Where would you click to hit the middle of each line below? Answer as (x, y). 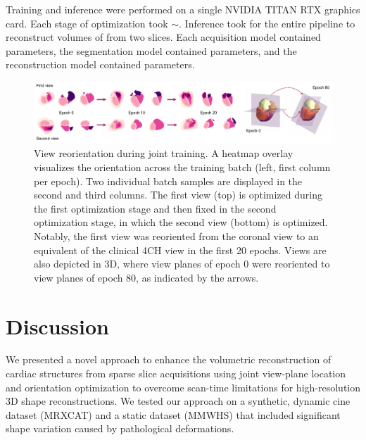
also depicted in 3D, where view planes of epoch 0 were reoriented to (182, 264)
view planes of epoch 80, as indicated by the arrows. (146, 277)
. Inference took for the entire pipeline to (267, 23)
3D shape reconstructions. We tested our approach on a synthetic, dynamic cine (178, 401)
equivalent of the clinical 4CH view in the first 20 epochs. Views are (180, 250)
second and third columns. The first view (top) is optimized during (178, 195)
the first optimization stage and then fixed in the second (155, 208)
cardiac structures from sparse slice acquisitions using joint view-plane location (176, 373)
